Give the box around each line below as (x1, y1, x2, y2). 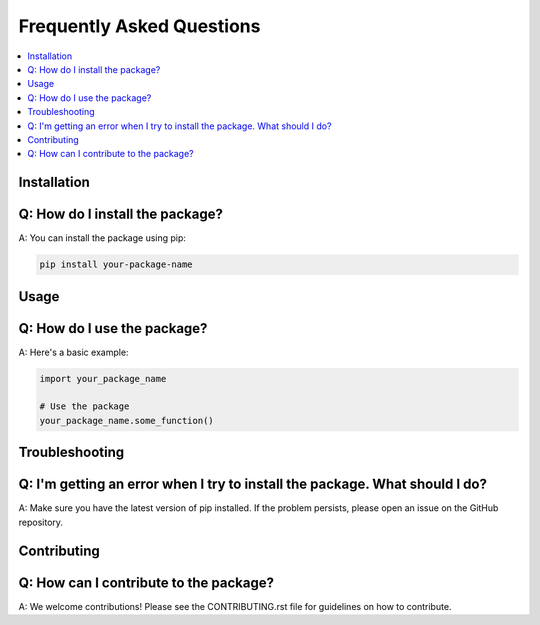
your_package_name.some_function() (39, 415, 214, 426)
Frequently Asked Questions (18, 15, 261, 37)
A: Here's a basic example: (18, 346, 129, 358)
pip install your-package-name (39, 259, 194, 270)
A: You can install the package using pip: (18, 232, 187, 244)
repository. (18, 516, 64, 528)
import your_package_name (39, 373, 167, 384)
